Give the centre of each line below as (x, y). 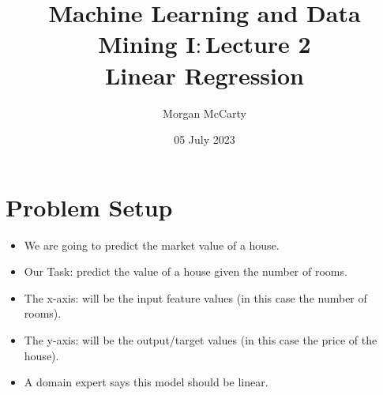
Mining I (147, 44)
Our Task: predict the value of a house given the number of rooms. (186, 271)
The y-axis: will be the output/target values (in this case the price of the (201, 340)
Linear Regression (204, 75)
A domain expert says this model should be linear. (146, 382)
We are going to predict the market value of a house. (152, 245)
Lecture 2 (258, 44)
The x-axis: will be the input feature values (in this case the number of (195, 297)
